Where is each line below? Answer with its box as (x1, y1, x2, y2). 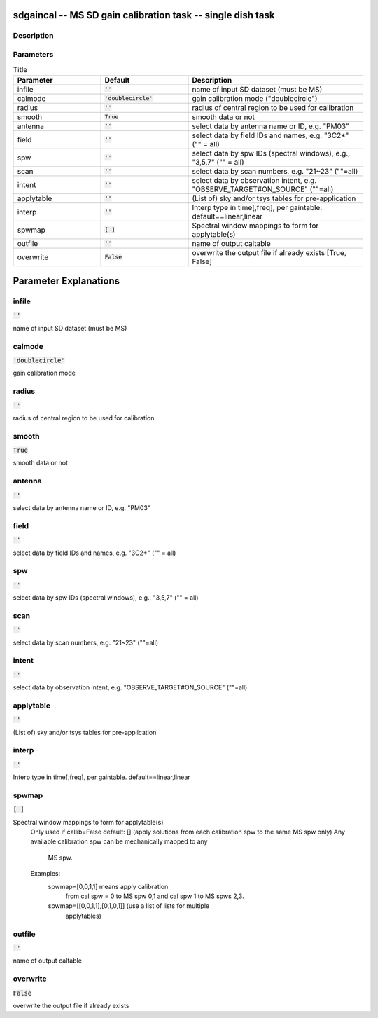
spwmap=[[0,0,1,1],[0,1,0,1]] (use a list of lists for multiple (48, 902, 210, 910)
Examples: (30, 869, 61, 878)
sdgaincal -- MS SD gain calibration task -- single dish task (13, 9, 275, 21)
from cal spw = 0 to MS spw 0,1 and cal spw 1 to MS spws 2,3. (65, 892, 244, 900)
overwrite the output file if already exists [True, (192, 247, 346, 257)
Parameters (13, 49, 54, 59)
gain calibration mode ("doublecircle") (192, 93, 318, 103)
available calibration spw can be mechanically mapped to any (30, 837, 208, 846)
